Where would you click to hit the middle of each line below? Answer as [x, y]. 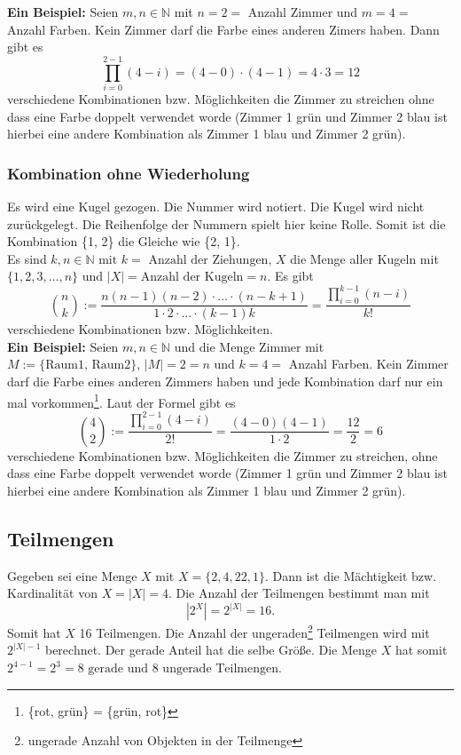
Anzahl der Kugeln [192, 278]
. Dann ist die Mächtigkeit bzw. [351, 575]
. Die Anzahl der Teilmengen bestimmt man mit [299, 593]
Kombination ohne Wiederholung [129, 173]
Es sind [27, 258]
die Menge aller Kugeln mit [364, 258]
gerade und [118, 669]
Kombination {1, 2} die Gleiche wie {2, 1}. [124, 241]
